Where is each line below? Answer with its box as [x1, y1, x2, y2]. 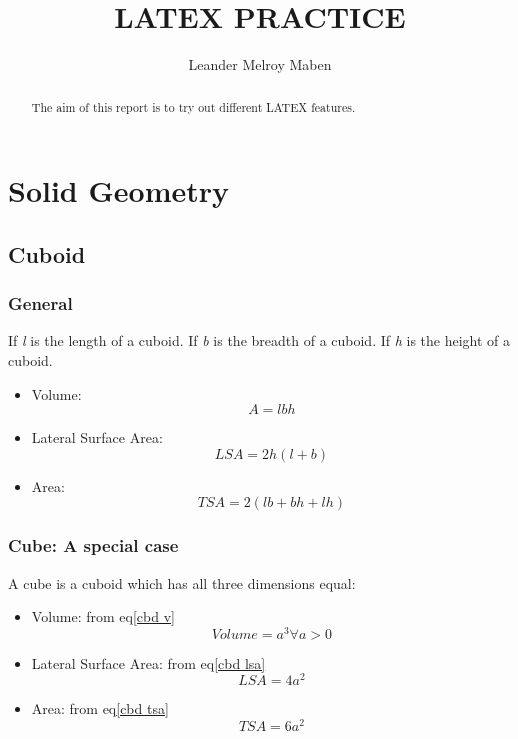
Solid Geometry [8, 170, 230, 211]
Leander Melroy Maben [188, 54, 332, 75]
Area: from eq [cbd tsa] [31, 698, 169, 719]
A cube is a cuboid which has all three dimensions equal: [8, 572, 356, 593]
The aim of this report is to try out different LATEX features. [31, 98, 356, 115]
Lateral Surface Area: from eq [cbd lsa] [31, 652, 266, 673]
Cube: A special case [8, 533, 179, 558]
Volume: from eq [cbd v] [31, 606, 175, 627]
